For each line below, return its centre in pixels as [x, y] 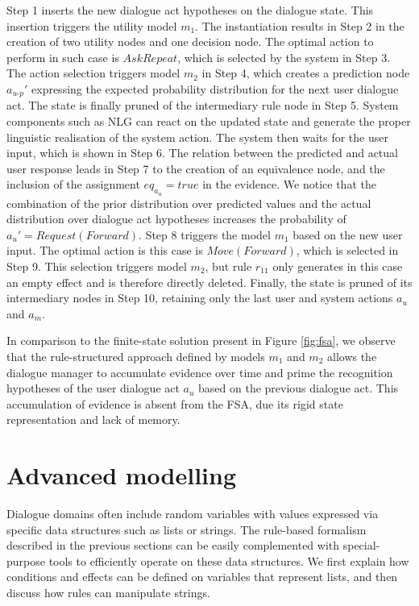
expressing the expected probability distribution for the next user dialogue [215, 88]
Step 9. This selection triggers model [97, 266]
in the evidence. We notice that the [289, 184]
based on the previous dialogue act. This [299, 388]
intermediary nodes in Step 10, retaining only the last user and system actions [200, 298]
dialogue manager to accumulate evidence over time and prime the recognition [200, 372]
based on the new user [348, 234]
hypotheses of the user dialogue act [93, 388]
